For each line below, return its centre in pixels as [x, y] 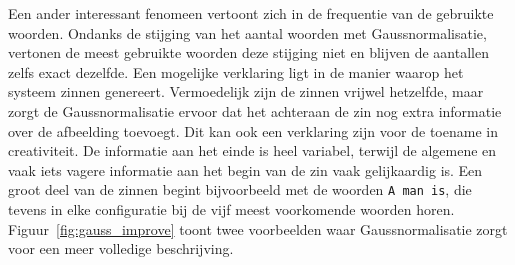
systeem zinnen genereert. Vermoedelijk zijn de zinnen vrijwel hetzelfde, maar [246, 91]
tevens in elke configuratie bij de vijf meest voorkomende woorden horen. [231, 209]
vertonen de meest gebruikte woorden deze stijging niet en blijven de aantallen [248, 52]
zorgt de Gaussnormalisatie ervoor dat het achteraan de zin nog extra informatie [255, 110]
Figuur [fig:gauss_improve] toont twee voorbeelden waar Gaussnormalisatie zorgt [258, 228]
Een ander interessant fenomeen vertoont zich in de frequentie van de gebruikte [251, 13]
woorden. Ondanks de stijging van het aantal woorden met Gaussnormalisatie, [247, 32]
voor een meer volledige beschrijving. [121, 248]
